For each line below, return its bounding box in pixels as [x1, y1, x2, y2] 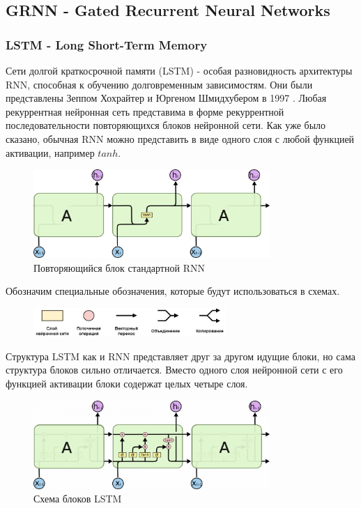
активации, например [6, 145, 95, 160]
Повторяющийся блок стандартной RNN [33, 260, 205, 275]
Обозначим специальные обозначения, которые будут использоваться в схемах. [6, 284, 340, 298]
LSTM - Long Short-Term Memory [6, 36, 208, 53]
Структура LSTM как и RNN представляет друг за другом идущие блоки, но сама [6, 348, 355, 363]
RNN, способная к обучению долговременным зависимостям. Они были [6, 77, 313, 91]
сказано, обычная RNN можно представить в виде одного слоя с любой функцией [6, 131, 355, 146]
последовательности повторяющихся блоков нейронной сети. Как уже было [6, 118, 326, 132]
